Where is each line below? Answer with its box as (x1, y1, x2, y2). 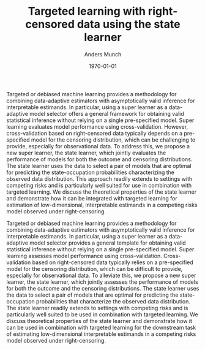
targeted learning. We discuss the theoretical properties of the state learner (6, 188, 197, 196)
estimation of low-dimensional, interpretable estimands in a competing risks (6, 201, 198, 208)
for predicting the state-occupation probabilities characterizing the (6, 169, 174, 176)
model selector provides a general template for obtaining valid (29, 239, 186, 246)
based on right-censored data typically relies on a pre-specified (32, 259, 194, 266)
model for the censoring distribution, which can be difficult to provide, (6, 265, 183, 272)
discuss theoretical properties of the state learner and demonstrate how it (6, 317, 193, 324)
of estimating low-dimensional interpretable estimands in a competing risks (6, 330, 196, 338)
